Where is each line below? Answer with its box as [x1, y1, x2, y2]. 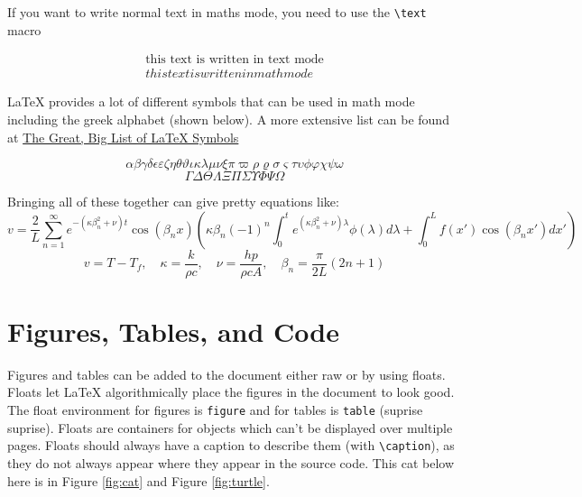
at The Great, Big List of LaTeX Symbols [7, 127, 239, 146]
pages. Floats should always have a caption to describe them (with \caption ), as [7, 436, 455, 455]
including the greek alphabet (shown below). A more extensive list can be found [7, 109, 449, 128]
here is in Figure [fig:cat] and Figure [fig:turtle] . [7, 471, 270, 490]
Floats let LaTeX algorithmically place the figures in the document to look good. [7, 382, 455, 401]
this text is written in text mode [145, 53, 324, 67]
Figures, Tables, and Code [7, 312, 339, 349]
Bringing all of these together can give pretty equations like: [7, 192, 339, 211]
